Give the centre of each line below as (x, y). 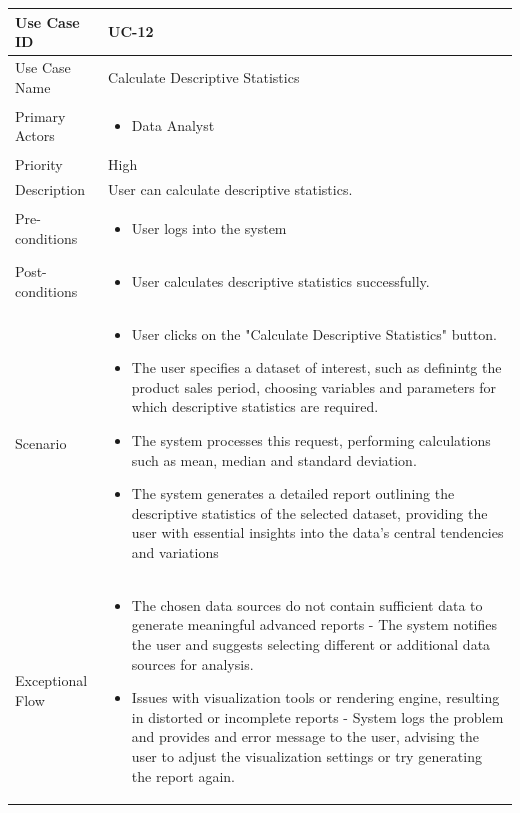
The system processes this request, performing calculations (311, 439)
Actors (35, 135)
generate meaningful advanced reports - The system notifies (314, 624)
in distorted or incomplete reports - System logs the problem (317, 716)
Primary (40, 115)
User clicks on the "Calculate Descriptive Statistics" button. (314, 333)
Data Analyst (173, 125)
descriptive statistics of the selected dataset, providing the (309, 512)
